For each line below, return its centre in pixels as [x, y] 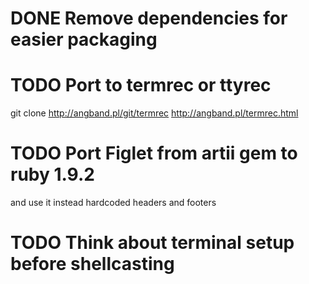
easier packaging [84, 39]
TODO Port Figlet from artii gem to [154, 153]
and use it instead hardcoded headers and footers [113, 203]
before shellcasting [92, 264]
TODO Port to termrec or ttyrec [141, 85]
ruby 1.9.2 [52, 174]
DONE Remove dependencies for [149, 18]
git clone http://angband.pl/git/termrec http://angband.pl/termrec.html [154, 113]
